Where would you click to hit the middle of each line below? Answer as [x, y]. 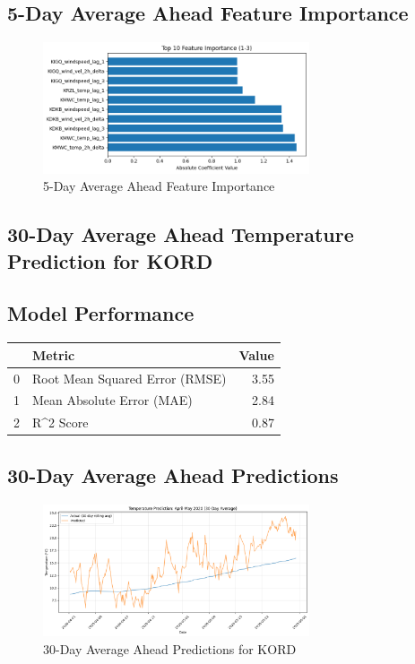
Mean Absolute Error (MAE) [112, 400]
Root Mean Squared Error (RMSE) [130, 378]
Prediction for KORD [110, 260]
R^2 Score [61, 423]
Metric [54, 354]
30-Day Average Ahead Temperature [181, 234]
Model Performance [101, 313]
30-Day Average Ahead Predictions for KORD [170, 649]
